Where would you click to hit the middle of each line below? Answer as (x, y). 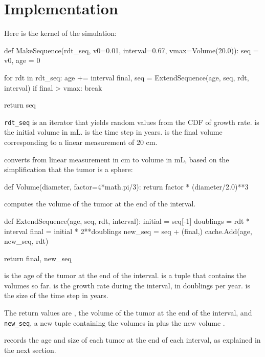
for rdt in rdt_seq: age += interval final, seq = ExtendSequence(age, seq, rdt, (127, 77)
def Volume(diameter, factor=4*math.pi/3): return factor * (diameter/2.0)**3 (126, 186)
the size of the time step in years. (56, 295)
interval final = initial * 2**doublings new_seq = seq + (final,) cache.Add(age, (128, 231)
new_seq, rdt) (26, 241)
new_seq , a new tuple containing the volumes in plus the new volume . (115, 322)
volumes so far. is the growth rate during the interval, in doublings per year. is (127, 285)
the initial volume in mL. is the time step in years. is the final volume (113, 132)
